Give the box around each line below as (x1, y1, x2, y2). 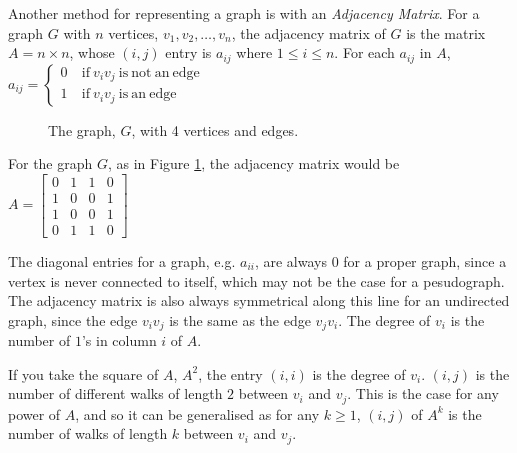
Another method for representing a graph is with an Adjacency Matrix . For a (8, 3, 480, 23)
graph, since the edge (8, 309, 138, 330)
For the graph (8, 153, 93, 174)
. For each (334, 42, 395, 63)
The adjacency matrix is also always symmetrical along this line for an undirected (8, 290, 510, 311)
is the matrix (406, 22, 486, 43)
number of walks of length (8, 423, 168, 444)
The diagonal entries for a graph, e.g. (8, 250, 236, 271)
